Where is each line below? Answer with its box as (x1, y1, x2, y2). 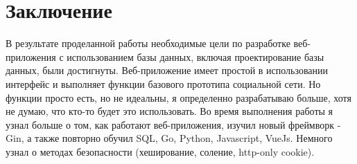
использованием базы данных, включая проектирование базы (67, 49, 324, 64)
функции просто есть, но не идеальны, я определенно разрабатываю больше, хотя (6, 90, 351, 104)
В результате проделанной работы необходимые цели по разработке (6, 36, 290, 51)
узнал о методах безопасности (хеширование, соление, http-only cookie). (6, 144, 315, 158)
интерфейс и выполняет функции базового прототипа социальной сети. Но (6, 76, 321, 91)
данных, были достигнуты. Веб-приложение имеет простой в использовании (6, 63, 329, 78)
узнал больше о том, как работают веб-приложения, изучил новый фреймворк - (6, 117, 341, 131)
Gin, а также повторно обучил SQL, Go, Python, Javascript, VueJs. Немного (6, 131, 333, 145)
